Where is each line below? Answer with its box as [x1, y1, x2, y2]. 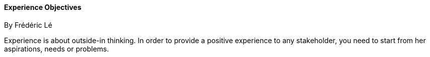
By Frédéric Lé [4, 20, 52, 29]
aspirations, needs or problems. [4, 44, 109, 53]
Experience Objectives [4, 3, 82, 11]
